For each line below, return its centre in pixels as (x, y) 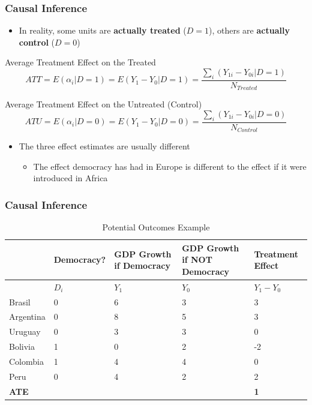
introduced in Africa (70, 178)
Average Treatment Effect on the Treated (80, 62)
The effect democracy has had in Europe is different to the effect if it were (170, 166)
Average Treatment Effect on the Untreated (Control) (103, 104)
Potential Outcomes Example (156, 227)
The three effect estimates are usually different (104, 146)
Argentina (27, 316)
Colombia (26, 361)
